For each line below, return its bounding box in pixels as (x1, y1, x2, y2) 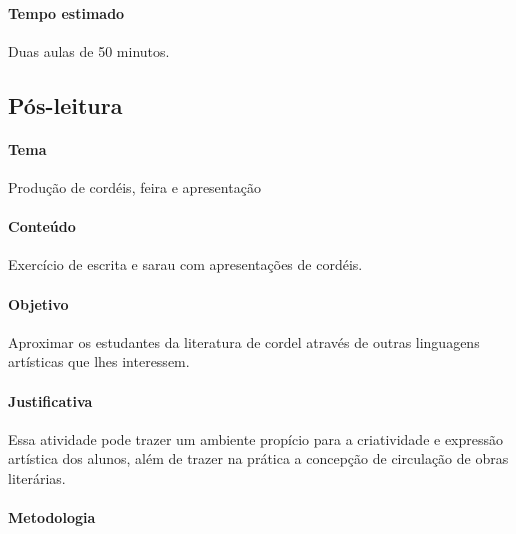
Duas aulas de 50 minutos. (8, 40, 170, 61)
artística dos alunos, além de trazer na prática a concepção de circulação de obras (8, 448, 509, 469)
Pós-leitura (8, 89, 123, 120)
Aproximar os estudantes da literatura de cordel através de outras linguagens (8, 331, 480, 352)
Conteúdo (8, 216, 76, 237)
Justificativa (8, 390, 93, 411)
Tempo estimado (8, 2, 125, 23)
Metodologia (8, 507, 96, 528)
